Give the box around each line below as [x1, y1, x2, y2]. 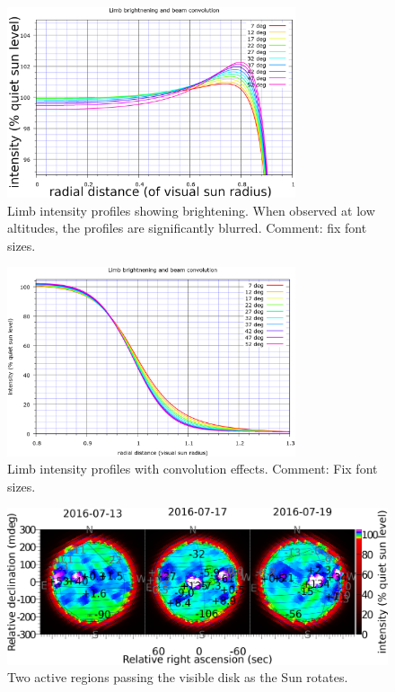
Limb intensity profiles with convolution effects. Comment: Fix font [7, 459, 378, 478]
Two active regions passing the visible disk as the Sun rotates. [7, 668, 348, 687]
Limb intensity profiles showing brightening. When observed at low [7, 200, 375, 219]
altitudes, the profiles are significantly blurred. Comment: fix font [7, 218, 367, 237]
